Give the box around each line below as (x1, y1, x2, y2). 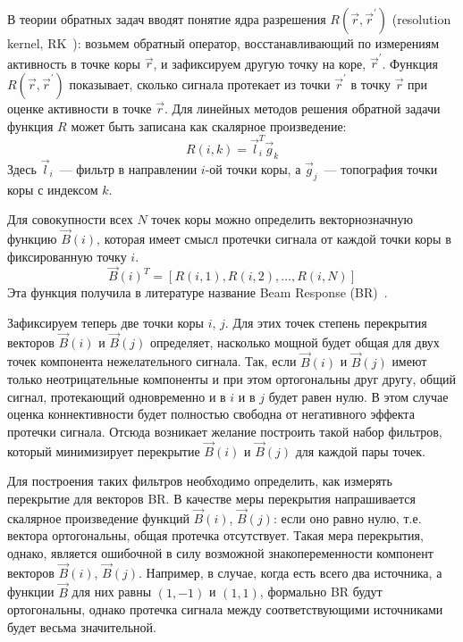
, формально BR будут (259, 582, 383, 601)
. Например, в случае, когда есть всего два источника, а (138, 563, 442, 581)
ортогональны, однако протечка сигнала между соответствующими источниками (7, 600, 443, 619)
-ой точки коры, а (205, 159, 301, 178)
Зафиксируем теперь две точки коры (7, 313, 204, 332)
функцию (7, 229, 57, 248)
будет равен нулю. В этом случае (268, 387, 449, 405)
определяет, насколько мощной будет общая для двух (149, 332, 440, 351)
